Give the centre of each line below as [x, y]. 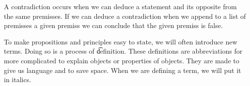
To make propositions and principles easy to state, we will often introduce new [121, 41]
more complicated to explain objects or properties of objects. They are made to [122, 60]
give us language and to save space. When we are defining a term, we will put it [123, 70]
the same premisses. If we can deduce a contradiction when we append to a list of [125, 16]
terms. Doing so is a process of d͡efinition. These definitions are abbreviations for [123, 51]
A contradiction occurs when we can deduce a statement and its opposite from [120, 6]
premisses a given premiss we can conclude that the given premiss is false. [113, 25]
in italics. [18, 79]
